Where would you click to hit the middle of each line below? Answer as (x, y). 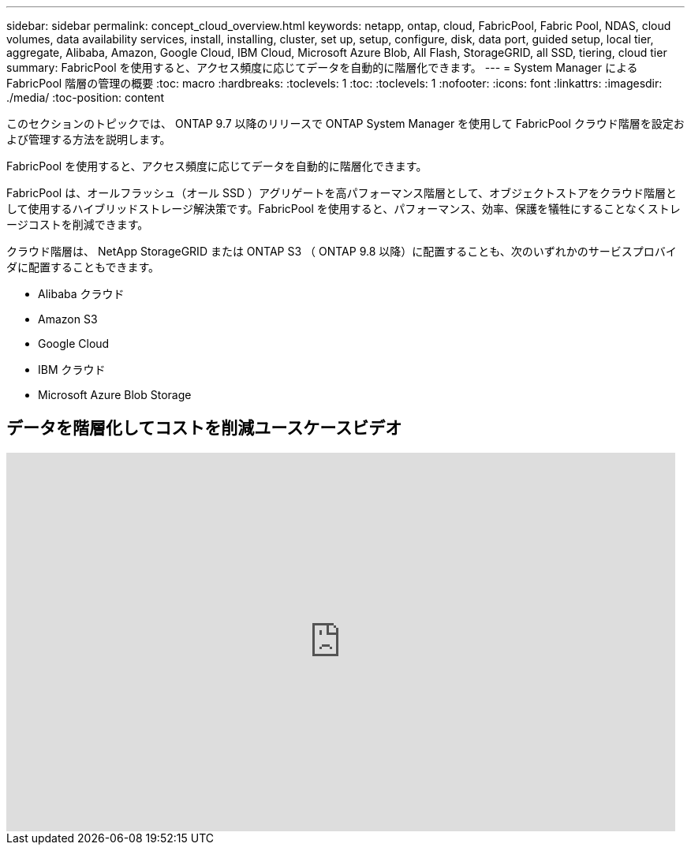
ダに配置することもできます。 (83, 267)
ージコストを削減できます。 (78, 224)
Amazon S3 (68, 319)
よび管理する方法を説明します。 (89, 139)
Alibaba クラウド (81, 294)
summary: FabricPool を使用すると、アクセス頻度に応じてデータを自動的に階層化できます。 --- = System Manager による (322, 67)
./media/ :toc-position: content (86, 97)
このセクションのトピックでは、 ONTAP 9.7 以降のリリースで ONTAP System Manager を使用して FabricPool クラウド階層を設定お (345, 123)
